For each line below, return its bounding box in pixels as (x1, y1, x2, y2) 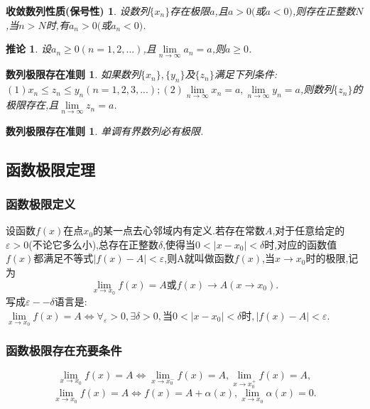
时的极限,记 (305, 251, 359, 266)
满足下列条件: (214, 67, 277, 82)
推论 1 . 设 (6, 41, 51, 56)
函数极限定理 (6, 158, 95, 180)
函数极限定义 (6, 195, 76, 212)
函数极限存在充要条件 (6, 342, 122, 359)
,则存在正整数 (292, 4, 356, 18)
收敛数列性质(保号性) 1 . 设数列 (6, 4, 150, 18)
